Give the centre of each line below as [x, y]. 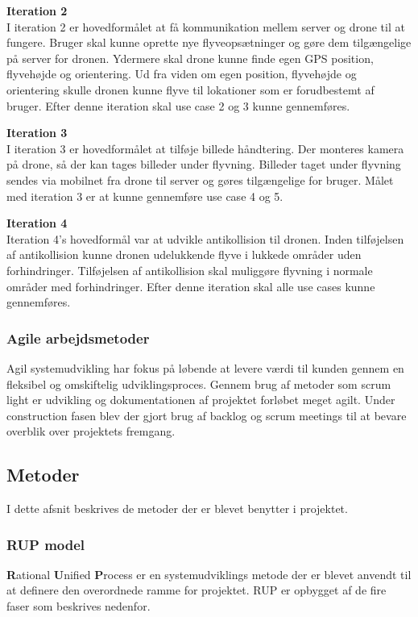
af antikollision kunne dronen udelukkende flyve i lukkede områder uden [184, 254]
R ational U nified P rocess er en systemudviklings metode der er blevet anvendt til [209, 574]
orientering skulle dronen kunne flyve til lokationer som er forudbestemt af [190, 89]
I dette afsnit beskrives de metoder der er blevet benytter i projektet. [177, 509]
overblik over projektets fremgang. [91, 431]
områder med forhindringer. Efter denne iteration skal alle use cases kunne [191, 286]
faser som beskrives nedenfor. [79, 606]
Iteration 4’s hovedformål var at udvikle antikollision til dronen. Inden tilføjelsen [205, 238]
